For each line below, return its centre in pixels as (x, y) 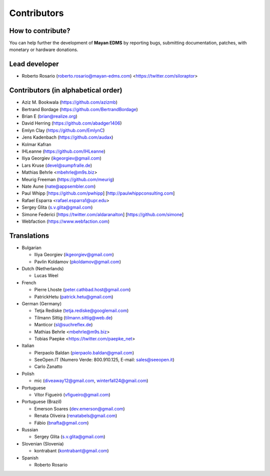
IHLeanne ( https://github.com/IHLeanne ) (63, 151)
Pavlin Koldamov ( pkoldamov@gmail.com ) (78, 262)
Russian (30, 429)
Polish (28, 373)
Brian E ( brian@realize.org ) (49, 116)
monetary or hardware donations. (44, 50)
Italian (28, 346)
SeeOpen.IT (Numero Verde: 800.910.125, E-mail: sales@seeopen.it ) (104, 360)
